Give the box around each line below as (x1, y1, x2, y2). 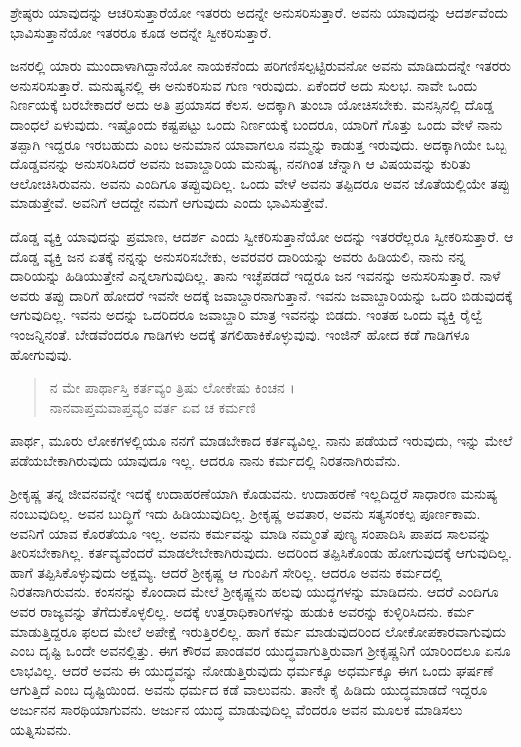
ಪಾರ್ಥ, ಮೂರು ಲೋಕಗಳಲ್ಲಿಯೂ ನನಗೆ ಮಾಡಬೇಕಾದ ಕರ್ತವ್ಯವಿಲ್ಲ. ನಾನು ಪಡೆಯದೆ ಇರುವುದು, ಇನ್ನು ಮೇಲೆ (10, 430, 513, 451)
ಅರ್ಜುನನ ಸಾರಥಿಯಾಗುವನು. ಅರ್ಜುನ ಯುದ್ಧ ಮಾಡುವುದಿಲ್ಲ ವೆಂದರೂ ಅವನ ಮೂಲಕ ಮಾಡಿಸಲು (10, 699, 463, 719)
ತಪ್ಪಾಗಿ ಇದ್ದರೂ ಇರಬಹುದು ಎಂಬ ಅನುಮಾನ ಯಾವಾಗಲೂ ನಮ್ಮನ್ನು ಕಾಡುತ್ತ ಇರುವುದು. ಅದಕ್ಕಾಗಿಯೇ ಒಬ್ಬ (10, 133, 507, 154)
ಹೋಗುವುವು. (10, 343, 72, 364)
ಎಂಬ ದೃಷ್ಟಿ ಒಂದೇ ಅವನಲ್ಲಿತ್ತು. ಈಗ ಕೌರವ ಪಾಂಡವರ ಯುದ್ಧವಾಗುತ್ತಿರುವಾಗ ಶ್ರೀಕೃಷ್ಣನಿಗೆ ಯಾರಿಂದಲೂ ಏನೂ (10, 640, 511, 661)
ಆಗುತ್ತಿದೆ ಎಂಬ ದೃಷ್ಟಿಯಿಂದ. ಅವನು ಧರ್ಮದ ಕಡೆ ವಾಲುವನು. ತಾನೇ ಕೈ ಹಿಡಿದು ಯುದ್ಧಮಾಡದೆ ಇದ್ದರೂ (10, 679, 488, 700)
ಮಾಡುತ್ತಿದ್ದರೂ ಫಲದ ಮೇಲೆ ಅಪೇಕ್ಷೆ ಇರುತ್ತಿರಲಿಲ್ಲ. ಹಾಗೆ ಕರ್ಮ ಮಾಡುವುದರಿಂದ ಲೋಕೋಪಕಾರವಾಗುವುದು (10, 620, 506, 641)
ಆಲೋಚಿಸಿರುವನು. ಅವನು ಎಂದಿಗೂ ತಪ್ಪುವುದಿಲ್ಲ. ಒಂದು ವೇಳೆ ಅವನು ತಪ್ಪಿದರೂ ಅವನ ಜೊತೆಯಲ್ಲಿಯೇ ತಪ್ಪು (10, 172, 511, 193)
